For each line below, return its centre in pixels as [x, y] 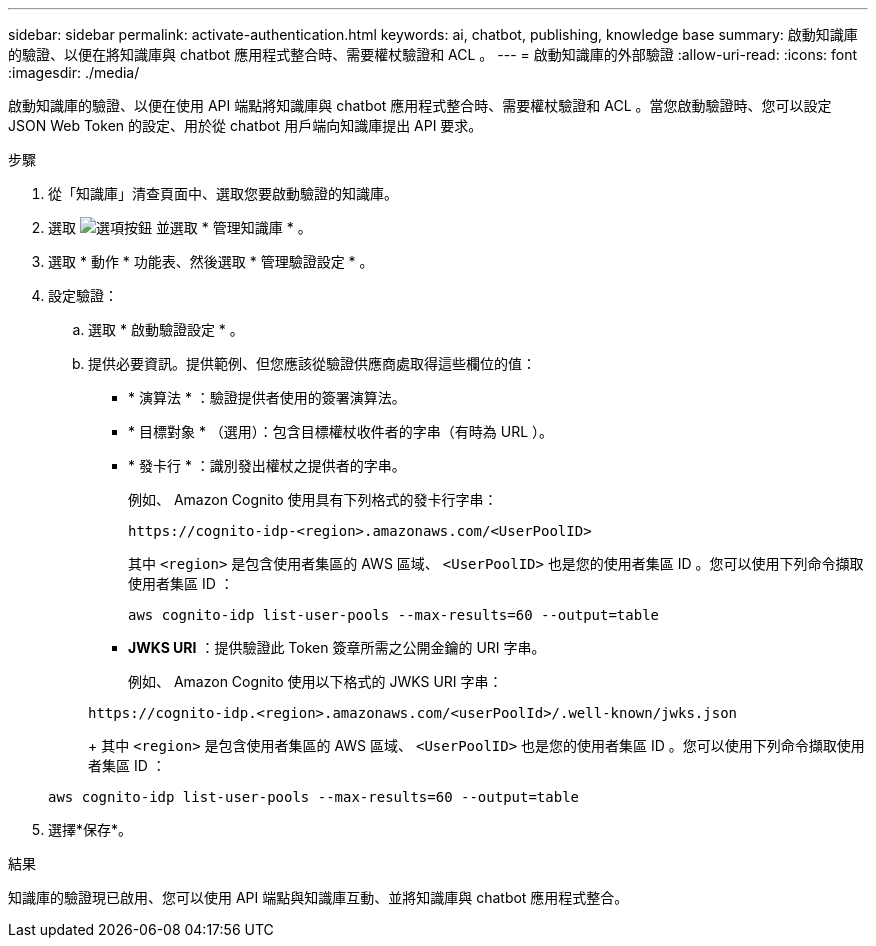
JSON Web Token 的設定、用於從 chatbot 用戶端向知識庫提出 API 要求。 [245, 125]
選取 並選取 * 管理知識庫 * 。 [180, 227]
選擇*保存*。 [90, 829]
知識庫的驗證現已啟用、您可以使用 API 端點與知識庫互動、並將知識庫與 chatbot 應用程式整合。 [318, 897]
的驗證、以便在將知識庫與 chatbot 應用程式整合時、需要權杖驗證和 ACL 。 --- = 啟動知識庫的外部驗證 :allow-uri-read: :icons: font [433, 54]
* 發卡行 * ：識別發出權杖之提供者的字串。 [267, 465]
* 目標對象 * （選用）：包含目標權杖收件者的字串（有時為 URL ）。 [341, 431]
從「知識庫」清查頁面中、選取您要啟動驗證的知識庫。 [223, 193]
